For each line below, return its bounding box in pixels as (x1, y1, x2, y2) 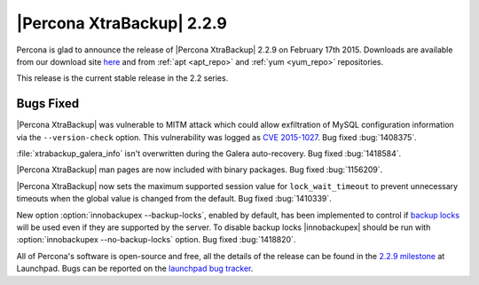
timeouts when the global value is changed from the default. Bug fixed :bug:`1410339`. (16, 194, 332, 204)
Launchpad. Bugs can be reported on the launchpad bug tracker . (16, 263, 254, 274)
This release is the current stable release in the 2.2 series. (16, 73, 229, 83)
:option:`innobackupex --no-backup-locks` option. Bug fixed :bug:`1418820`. (16, 234, 296, 245)
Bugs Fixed (16, 96, 80, 111)
